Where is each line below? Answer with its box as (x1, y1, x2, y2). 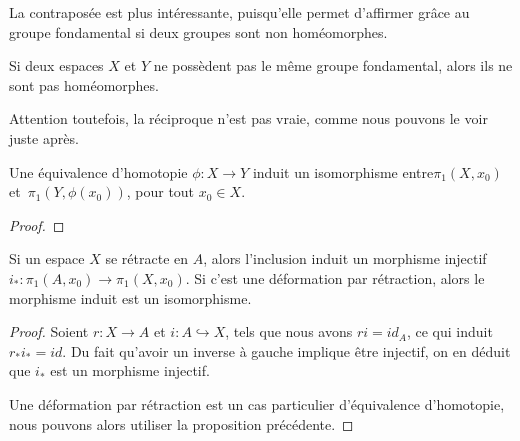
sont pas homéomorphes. (9, 74, 159, 95)
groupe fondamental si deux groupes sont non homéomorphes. (9, 21, 388, 42)
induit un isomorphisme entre (252, 161, 434, 182)
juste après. (9, 127, 79, 148)
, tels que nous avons (225, 321, 353, 342)
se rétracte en (105, 248, 189, 269)
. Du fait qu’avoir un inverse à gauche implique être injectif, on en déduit (62, 340, 511, 361)
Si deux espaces (9, 55, 104, 76)
